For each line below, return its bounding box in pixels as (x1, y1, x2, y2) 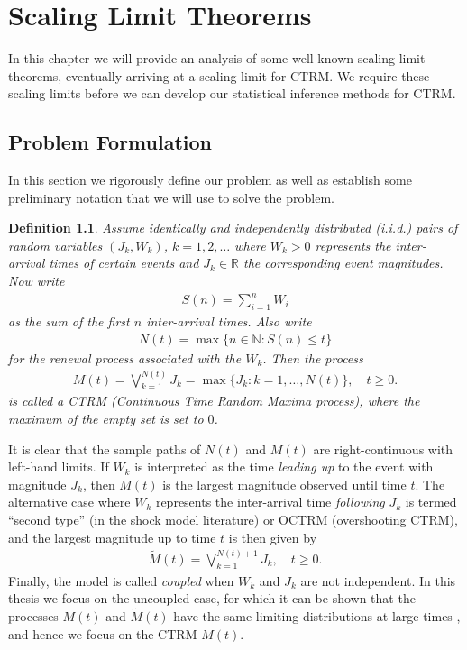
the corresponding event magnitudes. (243, 253, 444, 272)
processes (8, 606, 59, 625)
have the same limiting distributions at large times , (173, 606, 461, 625)
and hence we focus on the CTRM (8, 624, 197, 643)
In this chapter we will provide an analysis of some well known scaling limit (8, 49, 426, 68)
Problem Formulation (8, 128, 212, 156)
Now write (8, 271, 65, 290)
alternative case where (8, 492, 131, 511)
